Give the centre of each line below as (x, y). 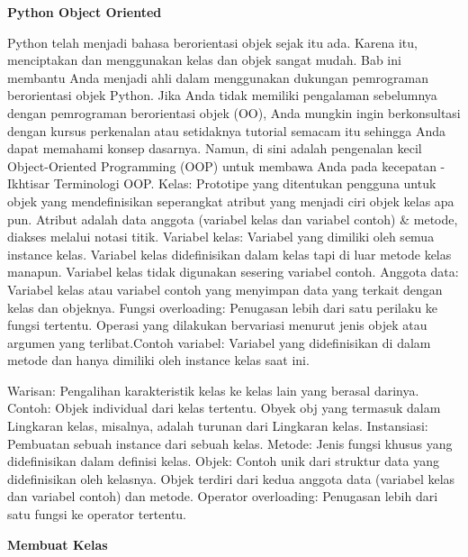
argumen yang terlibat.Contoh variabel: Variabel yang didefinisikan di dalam (219, 342)
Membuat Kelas (58, 544)
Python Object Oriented (85, 12)
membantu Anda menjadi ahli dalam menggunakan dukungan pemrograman (218, 77)
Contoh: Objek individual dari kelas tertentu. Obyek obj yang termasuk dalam (224, 408)
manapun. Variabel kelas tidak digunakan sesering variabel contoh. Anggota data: (233, 272)
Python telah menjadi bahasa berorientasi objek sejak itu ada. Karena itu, (212, 42)
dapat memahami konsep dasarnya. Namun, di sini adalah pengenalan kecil (215, 148)
